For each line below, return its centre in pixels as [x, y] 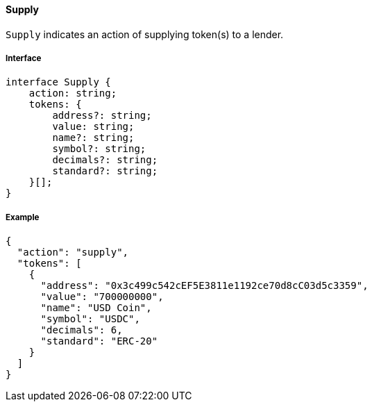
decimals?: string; [105, 160]
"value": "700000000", [102, 297]
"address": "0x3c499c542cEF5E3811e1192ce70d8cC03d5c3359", [204, 286]
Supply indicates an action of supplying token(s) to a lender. [145, 34]
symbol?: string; [99, 149]
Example [23, 217]
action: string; [73, 93]
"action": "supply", [73, 252]
